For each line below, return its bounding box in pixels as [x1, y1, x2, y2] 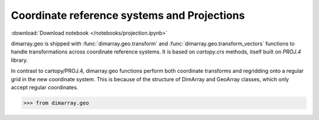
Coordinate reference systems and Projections [11, 9, 245, 22]
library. [11, 56, 28, 64]
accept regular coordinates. [11, 84, 79, 91]
